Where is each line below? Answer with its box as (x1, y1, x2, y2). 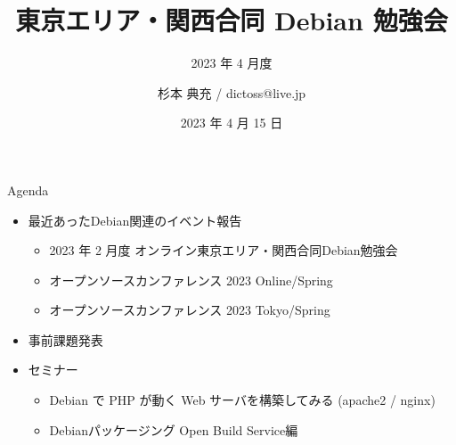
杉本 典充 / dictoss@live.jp (157, 83, 306, 102)
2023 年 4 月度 (191, 54, 273, 72)
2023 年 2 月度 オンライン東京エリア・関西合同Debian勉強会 (49, 241, 398, 260)
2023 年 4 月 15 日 (180, 113, 283, 132)
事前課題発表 (28, 330, 103, 349)
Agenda (7, 180, 49, 199)
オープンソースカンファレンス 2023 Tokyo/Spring (49, 301, 330, 319)
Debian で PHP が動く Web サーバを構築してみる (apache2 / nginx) (49, 391, 436, 409)
